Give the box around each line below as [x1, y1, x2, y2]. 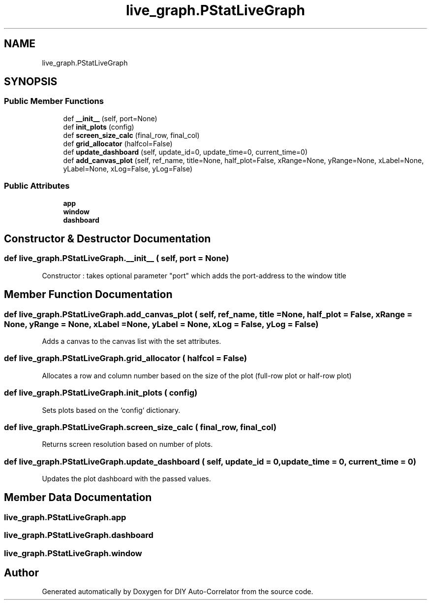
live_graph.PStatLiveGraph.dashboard [4, 530, 154, 540]
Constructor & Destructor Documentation [4, 232, 211, 245]
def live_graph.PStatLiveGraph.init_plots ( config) [4, 388, 198, 398]
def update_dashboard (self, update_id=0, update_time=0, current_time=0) [63, 147, 308, 156]
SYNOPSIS [4, 75, 58, 88]
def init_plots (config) [63, 122, 134, 131]
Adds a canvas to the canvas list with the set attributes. [42, 337, 221, 345]
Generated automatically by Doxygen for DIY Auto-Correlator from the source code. [42, 587, 313, 596]
